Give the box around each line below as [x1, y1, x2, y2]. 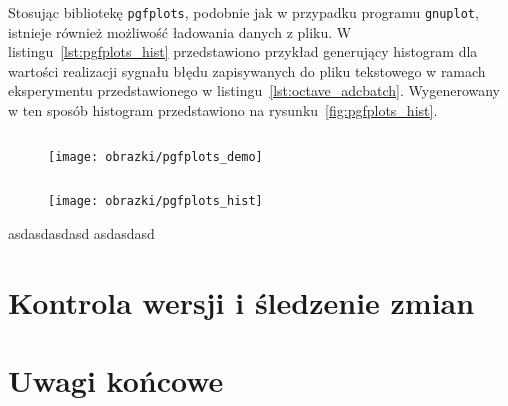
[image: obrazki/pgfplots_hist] [48, 194, 263, 209]
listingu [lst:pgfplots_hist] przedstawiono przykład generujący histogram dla [8, 41, 478, 62]
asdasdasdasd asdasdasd [8, 222, 155, 243]
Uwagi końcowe [8, 360, 224, 401]
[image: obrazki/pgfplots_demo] [48, 149, 263, 164]
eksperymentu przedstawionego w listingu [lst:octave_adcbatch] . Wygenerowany [8, 80, 501, 101]
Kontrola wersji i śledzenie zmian [8, 281, 475, 322]
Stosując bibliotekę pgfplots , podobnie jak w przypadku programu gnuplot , [8, 2, 479, 22]
